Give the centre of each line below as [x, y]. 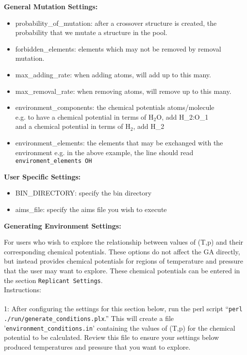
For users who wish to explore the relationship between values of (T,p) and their [124, 242]
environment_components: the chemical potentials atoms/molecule [115, 107]
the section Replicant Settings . [53, 280]
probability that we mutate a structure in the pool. [91, 32]
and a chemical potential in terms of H [73, 126]
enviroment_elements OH [54, 161]
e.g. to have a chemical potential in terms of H [84, 116]
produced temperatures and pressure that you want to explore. [97, 346]
